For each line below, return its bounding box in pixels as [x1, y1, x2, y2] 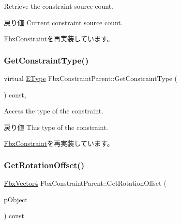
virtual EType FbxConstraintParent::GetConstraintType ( [4, 73, 178, 83]
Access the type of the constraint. [4, 106, 104, 116]
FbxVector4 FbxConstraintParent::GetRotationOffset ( [4, 178, 166, 188]
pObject [4, 194, 28, 204]
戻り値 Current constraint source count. [4, 17, 123, 27]
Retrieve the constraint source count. [4, 1, 114, 11]
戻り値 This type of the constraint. [4, 122, 108, 132]
